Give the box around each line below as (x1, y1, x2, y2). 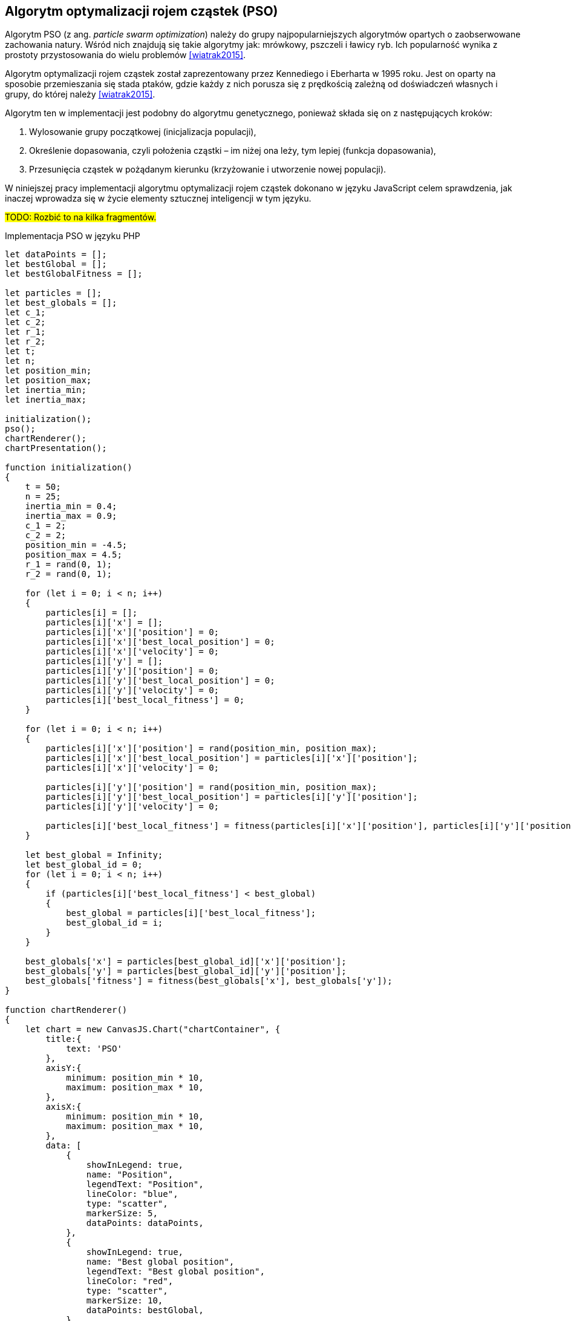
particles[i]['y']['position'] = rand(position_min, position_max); (45, 782, 377, 792)
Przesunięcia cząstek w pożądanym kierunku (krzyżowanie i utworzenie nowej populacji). (29, 164, 387, 175)
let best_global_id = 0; (25, 860, 143, 870)
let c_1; (5, 308, 46, 318)
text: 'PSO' (66, 1044, 122, 1054)
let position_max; (5, 375, 92, 386)
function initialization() (5, 463, 132, 473)
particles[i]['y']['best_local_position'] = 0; (45, 676, 275, 686)
